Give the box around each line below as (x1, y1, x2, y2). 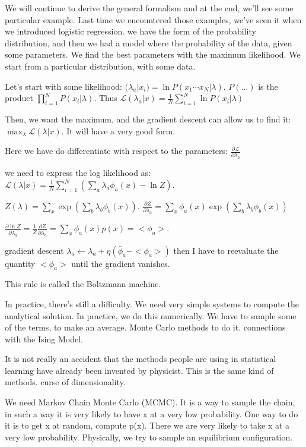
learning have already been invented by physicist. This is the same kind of (5, 364, 274, 376)
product (5, 92, 33, 104)
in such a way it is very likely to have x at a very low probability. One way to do (5, 407, 298, 420)
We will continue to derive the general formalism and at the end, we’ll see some (5, 2, 294, 14)
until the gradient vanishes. (71, 257, 170, 269)
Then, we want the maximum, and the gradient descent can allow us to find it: (5, 112, 291, 125)
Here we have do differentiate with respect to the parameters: (5, 144, 228, 157)
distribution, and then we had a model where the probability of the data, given (5, 36, 292, 49)
